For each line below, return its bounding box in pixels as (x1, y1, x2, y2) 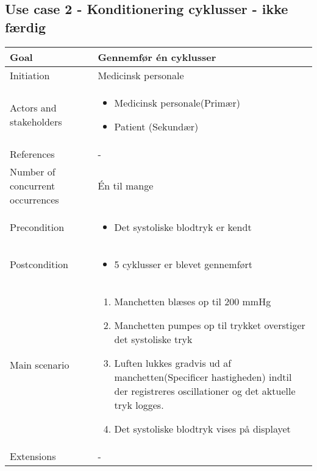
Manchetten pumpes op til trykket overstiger (114, 317, 305, 332)
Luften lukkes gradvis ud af (114, 355, 232, 370)
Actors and (10, 100, 57, 115)
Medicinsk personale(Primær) (114, 95, 240, 110)
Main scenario (10, 358, 69, 372)
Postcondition (10, 257, 68, 271)
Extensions (10, 448, 56, 463)
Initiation (10, 68, 50, 82)
